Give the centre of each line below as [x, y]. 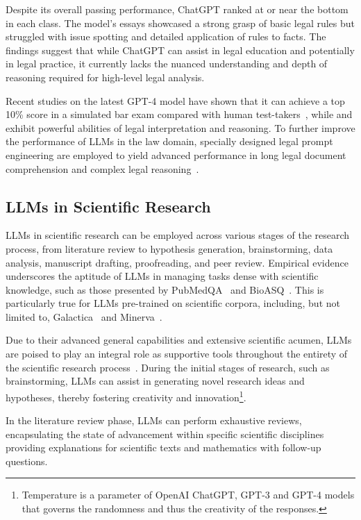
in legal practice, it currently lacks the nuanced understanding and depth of [167, 64]
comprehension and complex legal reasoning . [102, 168]
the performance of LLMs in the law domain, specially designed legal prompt [169, 141]
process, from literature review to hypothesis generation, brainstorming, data [169, 248]
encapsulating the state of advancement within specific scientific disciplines [165, 434]
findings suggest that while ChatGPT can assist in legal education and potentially [180, 50]
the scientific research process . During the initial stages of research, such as [168, 367]
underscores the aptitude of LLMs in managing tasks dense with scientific [162, 276]
